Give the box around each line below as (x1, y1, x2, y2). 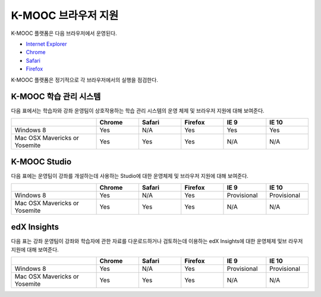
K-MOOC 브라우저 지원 (11, 9, 119, 22)
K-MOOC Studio (11, 157, 72, 167)
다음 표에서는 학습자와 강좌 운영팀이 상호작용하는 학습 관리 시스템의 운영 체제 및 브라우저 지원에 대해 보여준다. (11, 107, 265, 114)
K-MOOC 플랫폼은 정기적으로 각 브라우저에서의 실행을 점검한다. (11, 76, 159, 83)
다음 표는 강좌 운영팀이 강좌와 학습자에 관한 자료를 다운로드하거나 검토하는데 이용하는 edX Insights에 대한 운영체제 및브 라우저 (11, 238, 303, 245)
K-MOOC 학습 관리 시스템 (11, 92, 101, 102)
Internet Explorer (26, 40, 67, 47)
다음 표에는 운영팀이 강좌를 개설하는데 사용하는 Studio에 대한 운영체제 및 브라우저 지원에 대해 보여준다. (11, 173, 249, 180)
